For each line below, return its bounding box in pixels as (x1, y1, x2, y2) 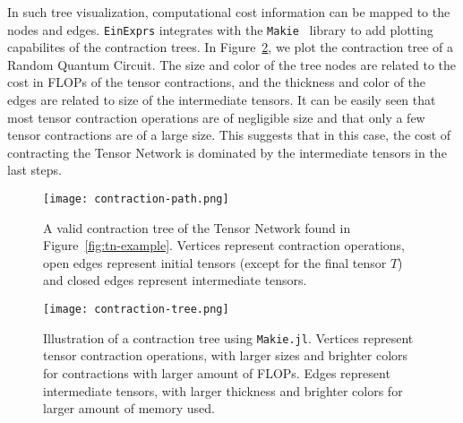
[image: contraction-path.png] (43, 193, 229, 205)
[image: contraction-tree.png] (43, 303, 229, 316)
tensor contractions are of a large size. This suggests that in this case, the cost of (7, 125, 451, 144)
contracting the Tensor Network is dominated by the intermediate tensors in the (7, 142, 447, 161)
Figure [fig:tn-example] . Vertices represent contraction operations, (43, 236, 405, 255)
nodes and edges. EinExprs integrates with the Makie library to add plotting (7, 20, 433, 39)
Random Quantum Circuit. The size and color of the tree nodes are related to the (7, 55, 457, 73)
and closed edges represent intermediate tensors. (43, 271, 307, 289)
